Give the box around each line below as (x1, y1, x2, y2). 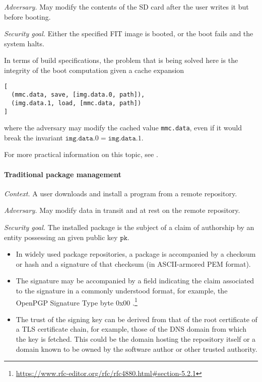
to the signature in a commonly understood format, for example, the (16, 285, 228, 295)
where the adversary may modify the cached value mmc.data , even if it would (4, 122, 242, 133)
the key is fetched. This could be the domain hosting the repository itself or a (16, 334, 256, 344)
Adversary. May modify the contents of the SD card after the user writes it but (4, 2, 249, 12)
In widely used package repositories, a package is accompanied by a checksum (16, 249, 256, 259)
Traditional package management (4, 169, 121, 179)
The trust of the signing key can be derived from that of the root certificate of (16, 314, 257, 324)
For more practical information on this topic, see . (4, 149, 158, 160)
